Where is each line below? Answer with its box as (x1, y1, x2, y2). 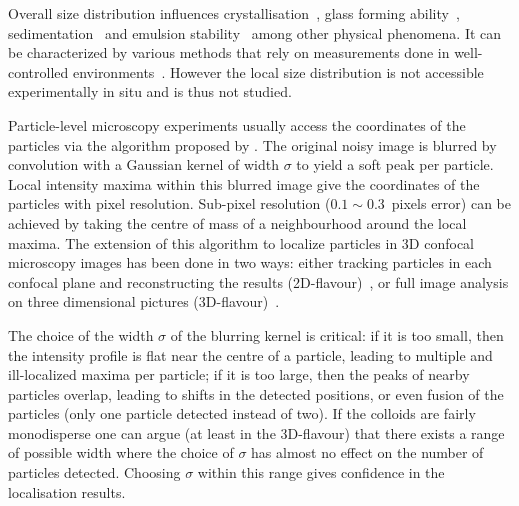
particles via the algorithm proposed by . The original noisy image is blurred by (8, 134, 497, 155)
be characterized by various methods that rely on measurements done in (8, 42, 450, 63)
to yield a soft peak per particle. (296, 154, 494, 175)
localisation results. (8, 481, 126, 502)
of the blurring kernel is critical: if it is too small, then (170, 324, 504, 345)
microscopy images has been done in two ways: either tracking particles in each (8, 252, 492, 273)
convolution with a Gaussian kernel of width (8, 154, 279, 175)
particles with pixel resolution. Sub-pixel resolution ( (8, 193, 331, 214)
